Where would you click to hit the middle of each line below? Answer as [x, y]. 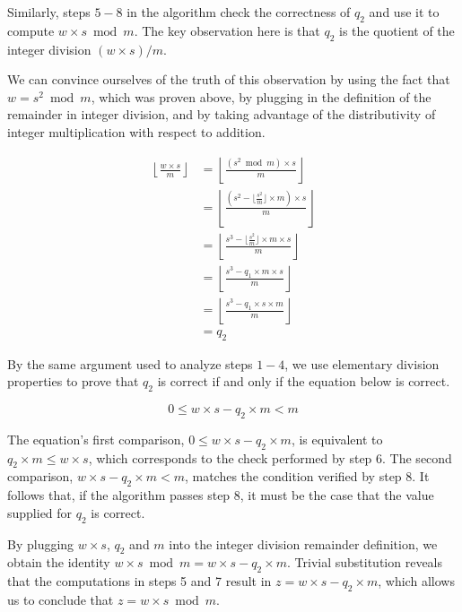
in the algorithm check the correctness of [239, 12]
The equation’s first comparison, [96, 439]
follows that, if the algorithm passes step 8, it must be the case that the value [221, 495]
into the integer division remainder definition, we [303, 543]
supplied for [40, 512]
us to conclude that [61, 599]
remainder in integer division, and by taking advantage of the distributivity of [222, 114]
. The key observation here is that [227, 30]
